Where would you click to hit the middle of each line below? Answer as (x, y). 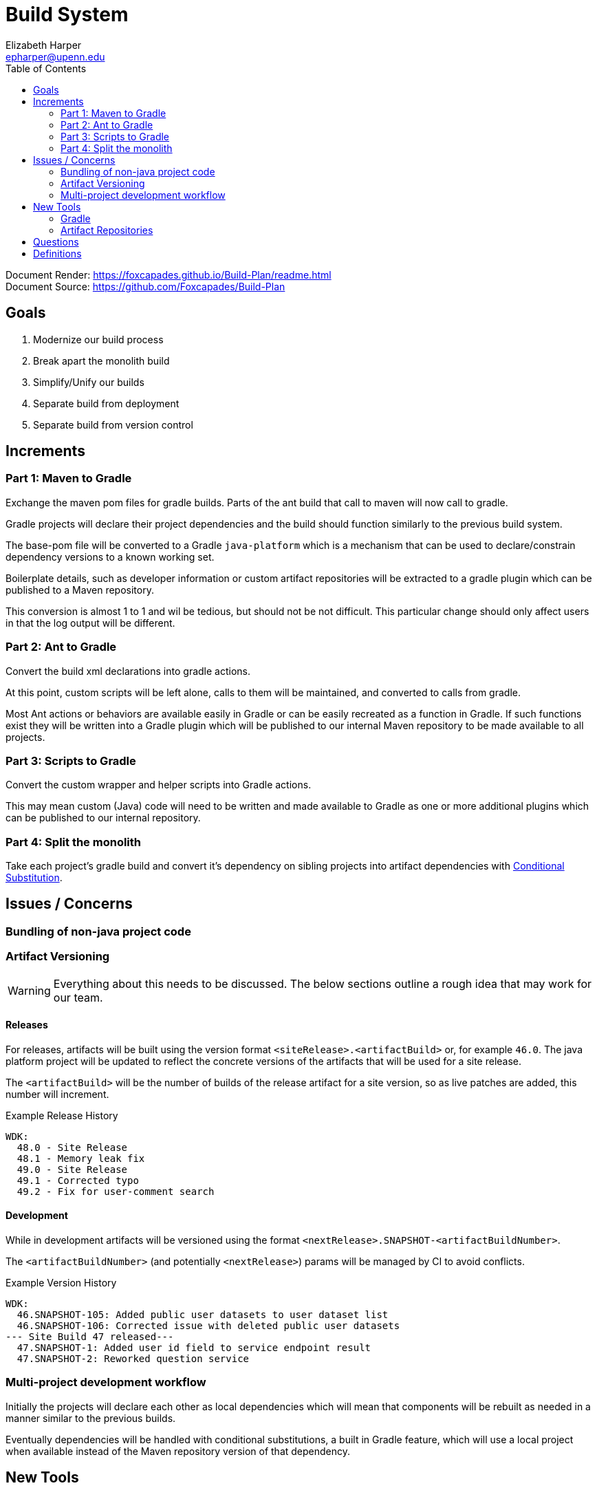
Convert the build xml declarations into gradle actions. (128, 671)
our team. (78, 997)
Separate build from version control (113, 424)
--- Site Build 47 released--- (90, 1337)
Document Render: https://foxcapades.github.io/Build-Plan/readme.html (169, 274)
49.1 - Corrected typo (78, 1180)
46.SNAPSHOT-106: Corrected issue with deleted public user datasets (208, 1326)
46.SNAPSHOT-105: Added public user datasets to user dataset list (203, 1315)
